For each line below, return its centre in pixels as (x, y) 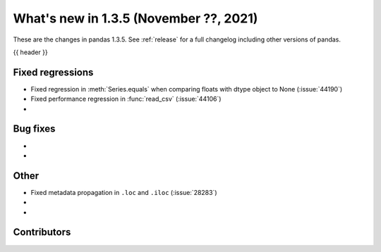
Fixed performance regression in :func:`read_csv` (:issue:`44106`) (126, 99)
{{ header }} (31, 52)
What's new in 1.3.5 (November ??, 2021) (135, 18)
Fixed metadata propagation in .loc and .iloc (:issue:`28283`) (124, 192)
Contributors (42, 232)
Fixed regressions (53, 72)
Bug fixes (34, 129)
